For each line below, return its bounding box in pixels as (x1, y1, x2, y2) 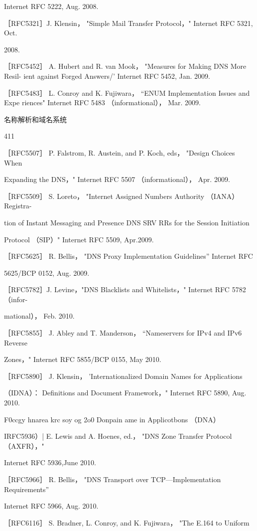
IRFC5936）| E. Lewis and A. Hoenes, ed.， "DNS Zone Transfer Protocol (4, 431, 232, 441)
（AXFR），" (4, 440, 44, 451)
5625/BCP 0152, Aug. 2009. (4, 267, 90, 278)
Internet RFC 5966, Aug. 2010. (4, 501, 99, 511)
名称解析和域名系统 (4, 114, 67, 124)
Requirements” (4, 484, 49, 494)
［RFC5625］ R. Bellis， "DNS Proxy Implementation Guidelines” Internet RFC (4, 251, 253, 261)
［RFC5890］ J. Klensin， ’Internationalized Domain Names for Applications (4, 370, 243, 381)
